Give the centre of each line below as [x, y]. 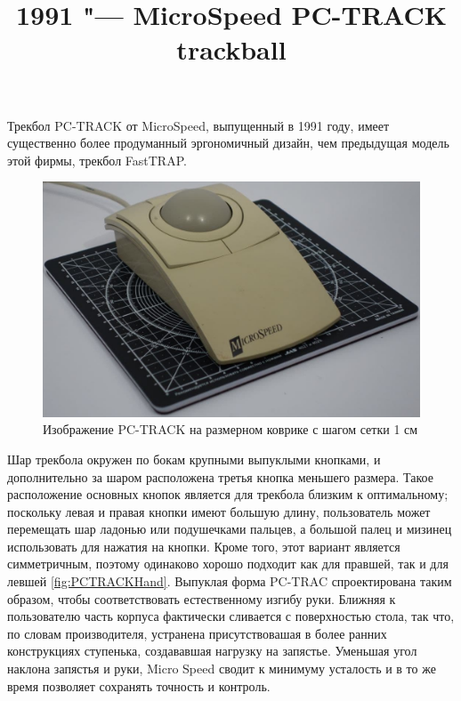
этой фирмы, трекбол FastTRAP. [97, 160]
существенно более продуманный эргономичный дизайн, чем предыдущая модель [228, 143]
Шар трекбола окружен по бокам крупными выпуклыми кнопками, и [194, 459]
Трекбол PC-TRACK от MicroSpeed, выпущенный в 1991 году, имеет [198, 125]
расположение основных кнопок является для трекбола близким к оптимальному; [228, 494]
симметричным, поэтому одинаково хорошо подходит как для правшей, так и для [228, 564]
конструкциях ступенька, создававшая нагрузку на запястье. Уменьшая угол [212, 651]
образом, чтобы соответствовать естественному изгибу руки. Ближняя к [202, 598]
